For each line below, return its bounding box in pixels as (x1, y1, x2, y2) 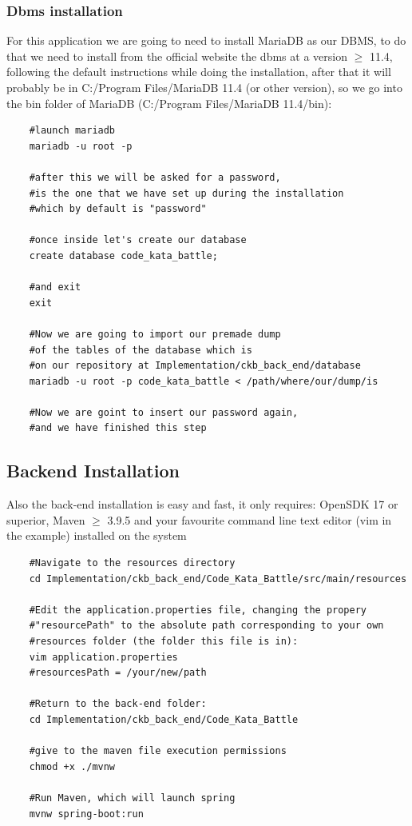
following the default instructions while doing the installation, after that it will (6, 63, 391, 80)
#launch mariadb (29, 125, 116, 137)
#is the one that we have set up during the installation (29, 187, 344, 199)
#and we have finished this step (29, 422, 207, 434)
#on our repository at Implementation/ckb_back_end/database (29, 360, 361, 372)
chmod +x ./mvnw (29, 760, 116, 772)
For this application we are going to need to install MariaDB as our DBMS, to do (6, 32, 406, 49)
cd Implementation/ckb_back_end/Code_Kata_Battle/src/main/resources (29, 573, 407, 585)
